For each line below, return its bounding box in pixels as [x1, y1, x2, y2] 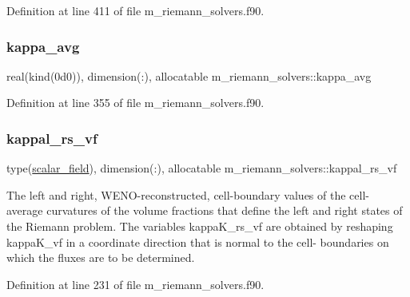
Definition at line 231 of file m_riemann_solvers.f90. [6, 275, 265, 292]
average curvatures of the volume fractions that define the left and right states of [6, 202, 403, 219]
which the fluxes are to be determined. [6, 249, 195, 266]
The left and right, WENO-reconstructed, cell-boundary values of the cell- [6, 186, 369, 203]
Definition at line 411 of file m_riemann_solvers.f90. [6, 2, 265, 18]
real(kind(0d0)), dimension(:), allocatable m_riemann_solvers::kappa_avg [6, 67, 372, 84]
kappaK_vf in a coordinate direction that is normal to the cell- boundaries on [6, 233, 389, 250]
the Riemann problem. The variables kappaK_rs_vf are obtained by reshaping [6, 218, 393, 234]
